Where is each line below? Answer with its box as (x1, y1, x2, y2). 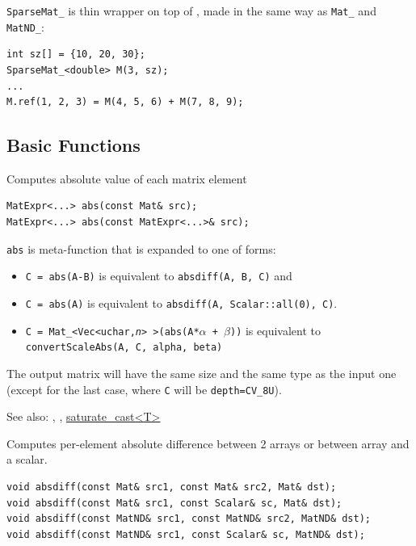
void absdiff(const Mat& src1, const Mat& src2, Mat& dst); (6, 481, 337, 493)
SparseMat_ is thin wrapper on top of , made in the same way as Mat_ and (6, 2, 376, 19)
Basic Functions (6, 132, 141, 157)
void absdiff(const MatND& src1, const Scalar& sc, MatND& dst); (6, 528, 365, 540)
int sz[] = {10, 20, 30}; (6, 48, 145, 61)
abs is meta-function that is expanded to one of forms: (6, 240, 276, 257)
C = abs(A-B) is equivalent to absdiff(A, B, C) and (25, 267, 292, 284)
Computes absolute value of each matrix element (6, 170, 247, 187)
